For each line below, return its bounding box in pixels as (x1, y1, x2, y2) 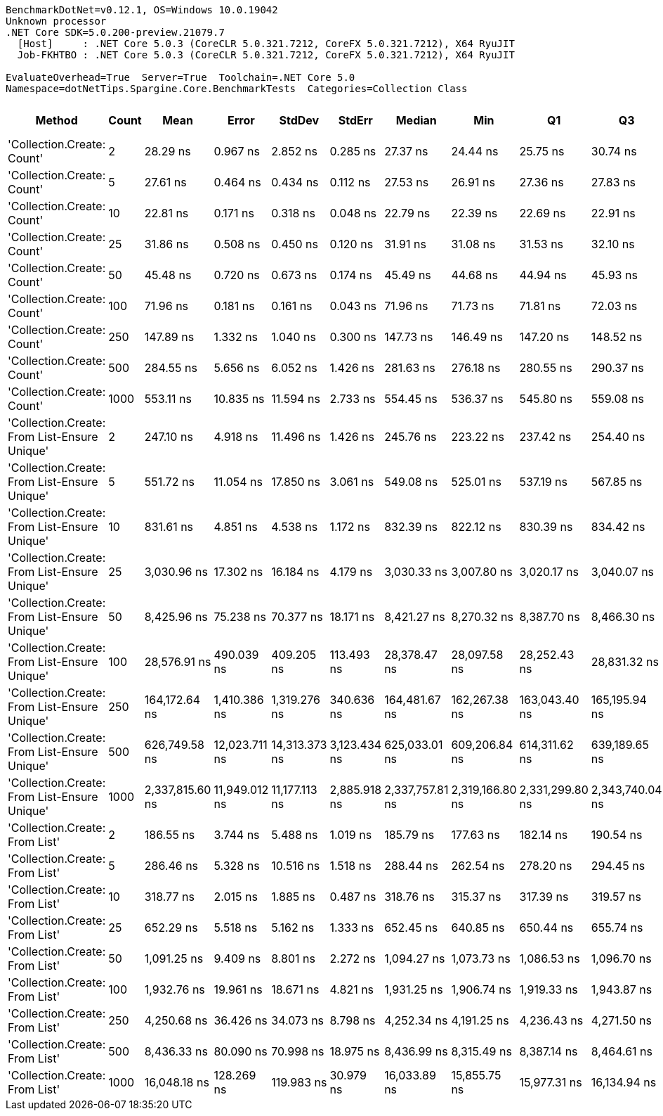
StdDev (279, 113, 320, 127)
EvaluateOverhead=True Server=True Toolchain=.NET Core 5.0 (6, 72, 355, 83)
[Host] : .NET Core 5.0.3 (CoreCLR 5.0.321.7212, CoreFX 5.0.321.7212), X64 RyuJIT (17, 38, 515, 49)
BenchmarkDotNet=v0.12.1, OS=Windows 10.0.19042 (6, 4, 278, 15)
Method (35, 113, 78, 127)
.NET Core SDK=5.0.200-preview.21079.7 (6, 27, 225, 38)
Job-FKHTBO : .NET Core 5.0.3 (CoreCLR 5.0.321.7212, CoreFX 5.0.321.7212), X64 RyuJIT (17, 49, 515, 60)
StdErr (338, 113, 373, 127)
